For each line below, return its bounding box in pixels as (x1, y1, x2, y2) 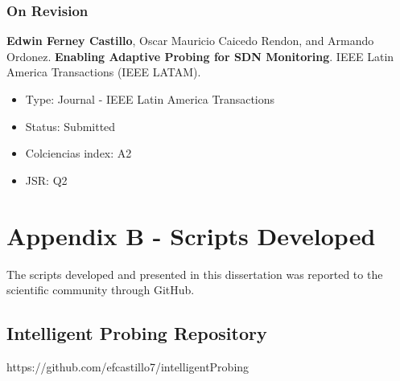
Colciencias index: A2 (25, 145, 132, 162)
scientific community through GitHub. (6, 281, 195, 298)
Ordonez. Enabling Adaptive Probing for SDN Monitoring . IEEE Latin (6, 47, 394, 64)
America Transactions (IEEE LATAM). (6, 63, 201, 80)
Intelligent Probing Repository (6, 321, 267, 346)
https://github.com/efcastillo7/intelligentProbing (6, 358, 249, 375)
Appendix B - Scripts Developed (6, 219, 376, 252)
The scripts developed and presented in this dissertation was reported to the (6, 265, 383, 282)
